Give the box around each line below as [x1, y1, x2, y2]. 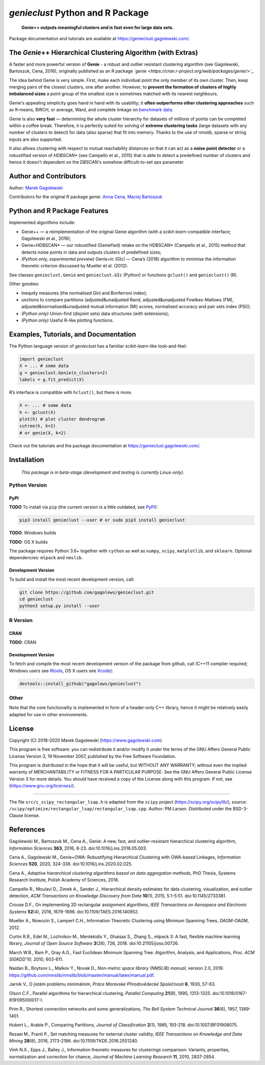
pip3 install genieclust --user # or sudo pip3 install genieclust [19, 518, 185, 523]
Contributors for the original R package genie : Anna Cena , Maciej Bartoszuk [9, 194, 162, 200]
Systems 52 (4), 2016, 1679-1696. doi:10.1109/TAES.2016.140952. [9, 909, 139, 914]
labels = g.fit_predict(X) [19, 377, 84, 383]
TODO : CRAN [9, 639, 37, 645]
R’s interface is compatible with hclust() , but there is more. [9, 390, 132, 395]
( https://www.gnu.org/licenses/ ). [9, 783, 76, 789]
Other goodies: [9, 281, 39, 287]
